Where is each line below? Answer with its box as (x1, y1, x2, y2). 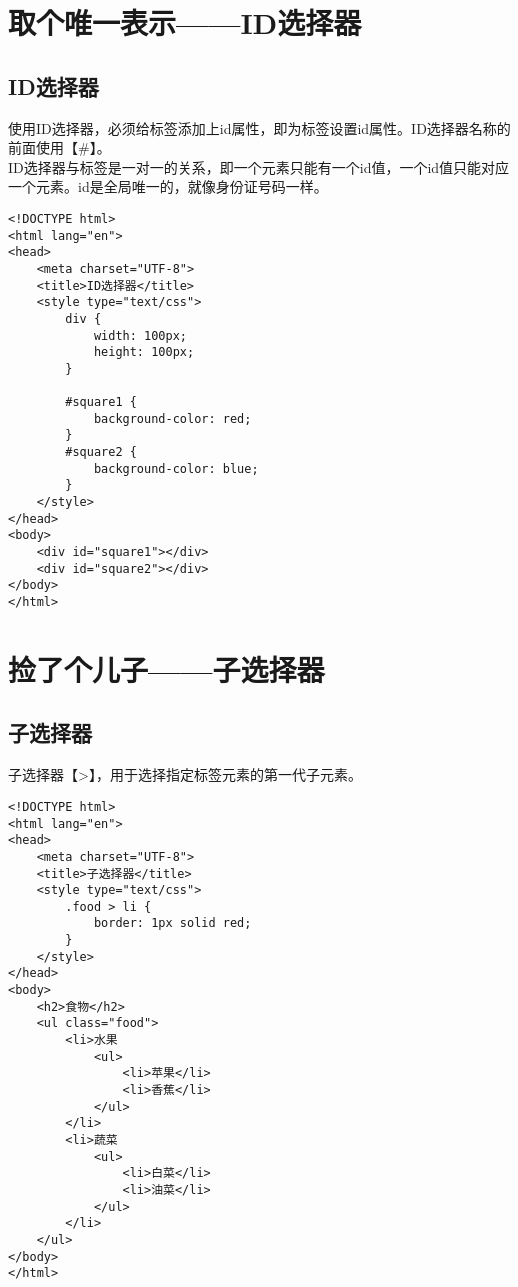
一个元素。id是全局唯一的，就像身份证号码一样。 (8, 176, 328, 197)
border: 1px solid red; (93, 916, 252, 931)
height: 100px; (93, 345, 195, 360)
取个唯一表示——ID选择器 (8, 2, 362, 43)
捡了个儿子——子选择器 (8, 648, 325, 689)
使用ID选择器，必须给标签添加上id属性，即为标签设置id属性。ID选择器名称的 (8, 117, 511, 138)
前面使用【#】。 (8, 137, 111, 158)
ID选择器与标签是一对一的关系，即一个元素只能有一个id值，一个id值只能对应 (8, 156, 510, 177)
